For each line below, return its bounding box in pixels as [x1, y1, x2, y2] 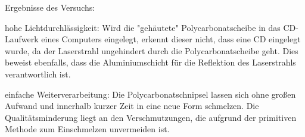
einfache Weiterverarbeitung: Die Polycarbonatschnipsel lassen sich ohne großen [5, 88, 296, 100]
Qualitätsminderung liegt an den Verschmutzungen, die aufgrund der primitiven [5, 111, 297, 123]
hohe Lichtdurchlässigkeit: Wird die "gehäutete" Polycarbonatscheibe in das [5, 21, 281, 33]
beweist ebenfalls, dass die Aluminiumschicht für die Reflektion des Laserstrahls [5, 56, 296, 68]
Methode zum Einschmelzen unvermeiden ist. [5, 123, 170, 135]
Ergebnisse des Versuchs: [5, 1, 95, 13]
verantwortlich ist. [5, 67, 71, 80]
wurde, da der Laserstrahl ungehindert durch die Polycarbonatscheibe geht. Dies [5, 44, 298, 57]
